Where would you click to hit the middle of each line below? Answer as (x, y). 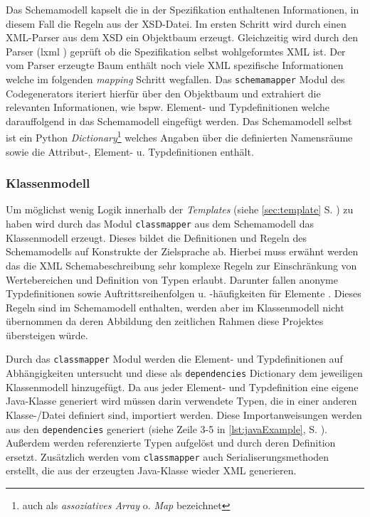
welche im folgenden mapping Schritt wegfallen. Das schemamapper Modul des (175, 79)
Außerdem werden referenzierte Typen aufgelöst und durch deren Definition (171, 443)
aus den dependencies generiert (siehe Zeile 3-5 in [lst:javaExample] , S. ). (166, 428)
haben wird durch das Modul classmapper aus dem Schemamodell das (160, 224)
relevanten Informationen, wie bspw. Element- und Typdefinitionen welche (168, 107)
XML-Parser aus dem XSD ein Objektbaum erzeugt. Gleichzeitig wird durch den (182, 37)
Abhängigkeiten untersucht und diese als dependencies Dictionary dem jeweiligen (184, 373)
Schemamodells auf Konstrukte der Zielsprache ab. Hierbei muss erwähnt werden (182, 251)
